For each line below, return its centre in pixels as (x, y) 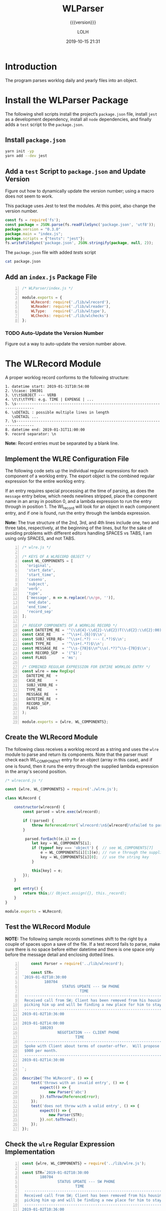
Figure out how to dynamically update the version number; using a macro (80, 191)
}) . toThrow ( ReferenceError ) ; (70, 1097)
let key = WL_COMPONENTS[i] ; (62, 843)
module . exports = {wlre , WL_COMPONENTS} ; (65, 722)
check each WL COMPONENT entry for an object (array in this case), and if (79, 760)
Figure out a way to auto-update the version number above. (66, 344)
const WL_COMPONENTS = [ (47, 561)
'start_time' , (41, 575)
